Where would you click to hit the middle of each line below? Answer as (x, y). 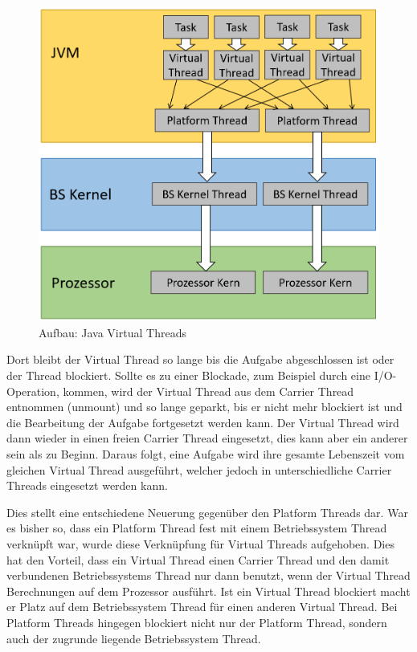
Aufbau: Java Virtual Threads (112, 332)
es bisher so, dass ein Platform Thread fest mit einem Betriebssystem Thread (197, 528)
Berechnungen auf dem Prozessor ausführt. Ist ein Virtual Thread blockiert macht (208, 591)
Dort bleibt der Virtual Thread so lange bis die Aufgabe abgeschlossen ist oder (200, 359)
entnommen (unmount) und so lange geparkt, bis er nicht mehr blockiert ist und (204, 407)
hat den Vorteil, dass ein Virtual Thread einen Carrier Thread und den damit (198, 559)
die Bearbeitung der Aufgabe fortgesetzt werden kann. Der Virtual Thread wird (203, 422)
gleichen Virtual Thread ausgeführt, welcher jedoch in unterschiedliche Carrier (199, 469)
